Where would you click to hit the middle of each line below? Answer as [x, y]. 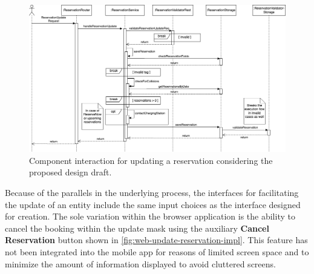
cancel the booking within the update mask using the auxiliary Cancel [137, 228]
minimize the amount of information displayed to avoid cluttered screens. [140, 263]
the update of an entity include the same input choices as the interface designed [153, 204]
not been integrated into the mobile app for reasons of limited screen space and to [157, 251]
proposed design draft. [70, 172]
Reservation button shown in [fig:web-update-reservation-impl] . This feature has [156, 240]
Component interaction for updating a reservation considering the [151, 160]
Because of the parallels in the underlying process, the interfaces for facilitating [152, 192]
